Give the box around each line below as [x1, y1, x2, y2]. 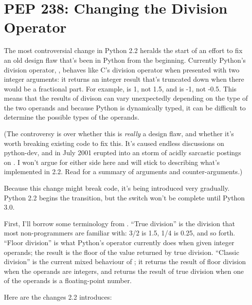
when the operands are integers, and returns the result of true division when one [4, 266, 244, 276]
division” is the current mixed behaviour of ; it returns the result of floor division [4, 256, 246, 267]
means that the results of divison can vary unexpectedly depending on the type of [4, 93, 248, 103]
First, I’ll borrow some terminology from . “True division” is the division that [4, 218, 235, 228]
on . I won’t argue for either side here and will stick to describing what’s [4, 157, 220, 167]
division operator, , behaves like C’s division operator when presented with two [4, 64, 239, 74]
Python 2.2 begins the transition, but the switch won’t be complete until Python [4, 192, 245, 202]
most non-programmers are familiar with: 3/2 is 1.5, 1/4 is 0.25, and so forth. [4, 228, 235, 238]
